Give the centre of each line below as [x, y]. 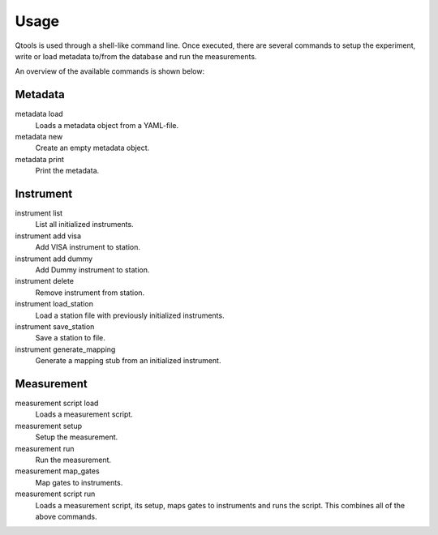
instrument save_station [55, 327]
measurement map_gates [58, 471]
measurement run [45, 448]
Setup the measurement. [77, 437]
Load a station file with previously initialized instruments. [130, 315]
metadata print [40, 159]
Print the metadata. [67, 171]
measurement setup [49, 426]
